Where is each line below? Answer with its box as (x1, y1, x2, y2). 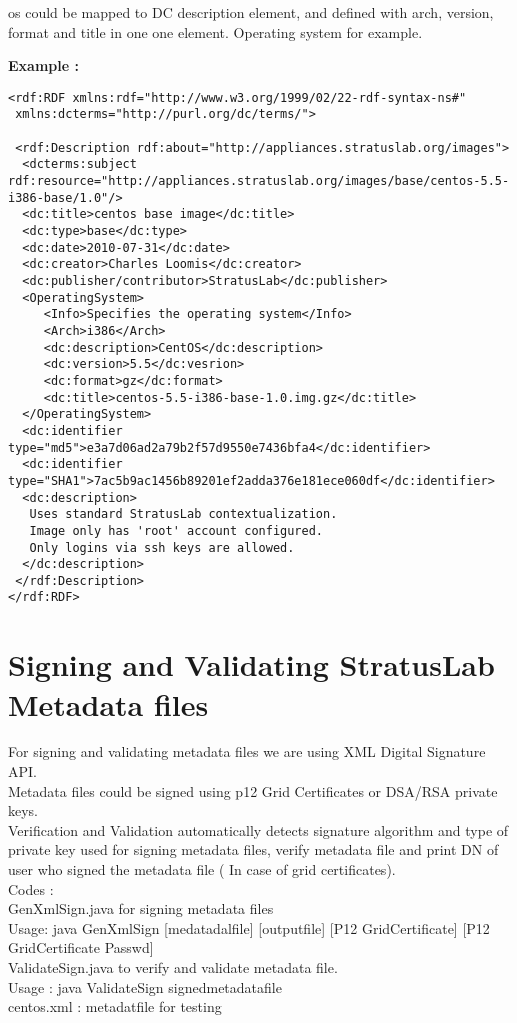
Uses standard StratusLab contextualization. (29, 507, 338, 522)
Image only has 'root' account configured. (29, 523, 323, 538)
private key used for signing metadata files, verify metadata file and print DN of (8, 839, 499, 860)
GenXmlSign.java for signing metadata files (8, 898, 274, 919)
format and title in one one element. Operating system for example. (8, 21, 423, 42)
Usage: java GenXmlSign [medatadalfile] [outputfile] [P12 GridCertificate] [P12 (8, 917, 490, 938)
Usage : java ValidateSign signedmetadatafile (8, 976, 282, 997)
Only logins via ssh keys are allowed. (29, 540, 295, 555)
